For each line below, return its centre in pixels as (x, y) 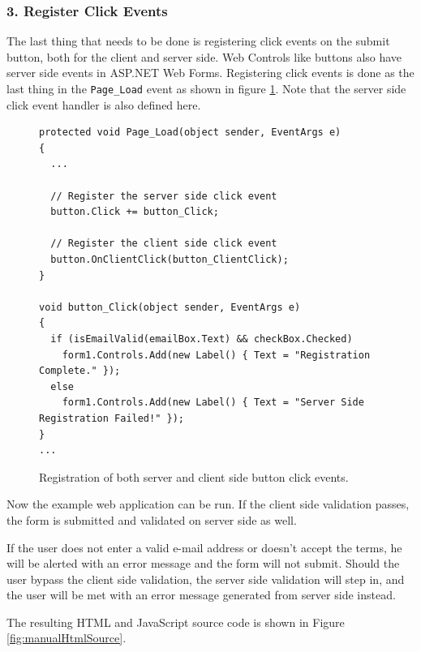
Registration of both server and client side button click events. (194, 476)
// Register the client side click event (164, 244)
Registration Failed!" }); (112, 418)
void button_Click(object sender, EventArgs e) (170, 307)
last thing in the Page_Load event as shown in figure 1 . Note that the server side (206, 88)
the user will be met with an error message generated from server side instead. (201, 595)
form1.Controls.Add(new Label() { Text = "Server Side (213, 403)
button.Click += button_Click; (135, 212)
